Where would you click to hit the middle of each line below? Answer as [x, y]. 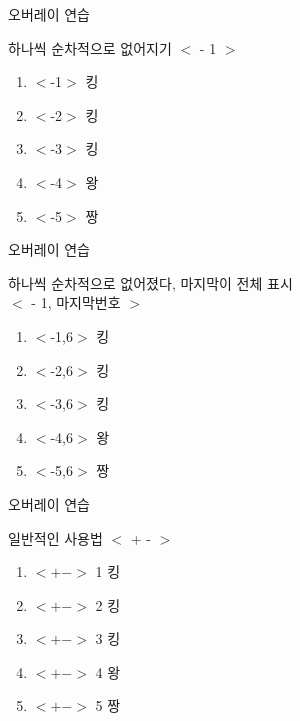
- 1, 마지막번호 [76, 302]
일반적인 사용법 [55, 537]
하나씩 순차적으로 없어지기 [90, 47]
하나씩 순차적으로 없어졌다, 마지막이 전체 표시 [150, 282]
